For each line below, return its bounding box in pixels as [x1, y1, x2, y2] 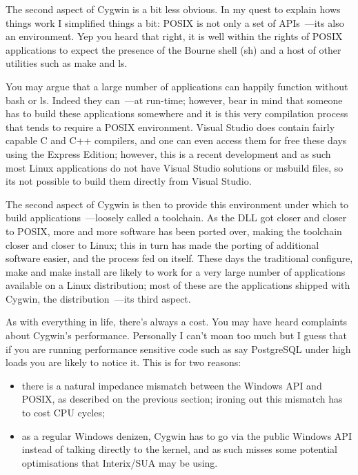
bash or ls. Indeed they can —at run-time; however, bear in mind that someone [6, 92, 343, 107]
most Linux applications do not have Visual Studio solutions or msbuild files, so [6, 160, 344, 174]
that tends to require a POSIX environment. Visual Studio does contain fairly [6, 119, 335, 134]
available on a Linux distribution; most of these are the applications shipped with [6, 278, 350, 292]
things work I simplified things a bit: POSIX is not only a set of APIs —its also [6, 15, 344, 30]
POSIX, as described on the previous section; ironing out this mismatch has [21, 392, 343, 406]
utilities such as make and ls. [6, 56, 128, 70]
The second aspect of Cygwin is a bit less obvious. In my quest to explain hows [6, 2, 341, 16]
